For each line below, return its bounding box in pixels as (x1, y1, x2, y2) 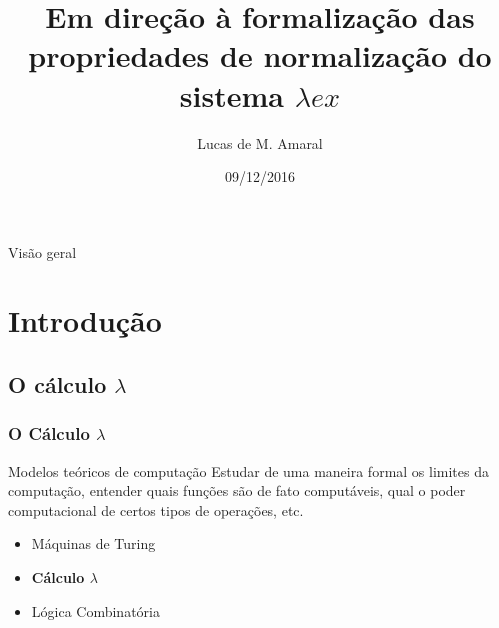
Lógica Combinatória (31, 600, 160, 621)
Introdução (8, 300, 162, 341)
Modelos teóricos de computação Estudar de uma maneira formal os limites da (8, 460, 489, 481)
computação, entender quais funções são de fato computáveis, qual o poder (8, 480, 466, 501)
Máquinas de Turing (31, 533, 156, 554)
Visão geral (8, 241, 77, 262)
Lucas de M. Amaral (197, 132, 323, 153)
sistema (179, 74, 284, 115)
